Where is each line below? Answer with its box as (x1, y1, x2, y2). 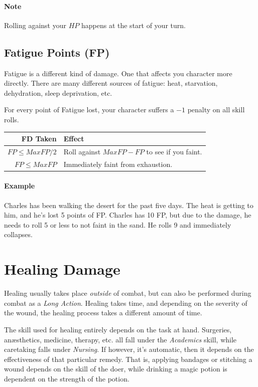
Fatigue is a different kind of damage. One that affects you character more (4, 68, 232, 78)
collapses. (4, 229, 33, 240)
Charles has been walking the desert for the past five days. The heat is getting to (4, 200, 253, 210)
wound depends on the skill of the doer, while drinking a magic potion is (4, 363, 227, 374)
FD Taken (21, 133, 57, 144)
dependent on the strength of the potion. (4, 373, 130, 383)
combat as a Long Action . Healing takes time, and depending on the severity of (4, 297, 247, 308)
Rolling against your (4, 20, 66, 30)
